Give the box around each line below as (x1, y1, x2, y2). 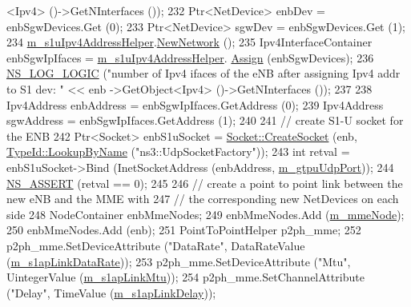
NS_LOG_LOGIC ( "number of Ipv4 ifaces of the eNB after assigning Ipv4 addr (6, 65, 401, 82)
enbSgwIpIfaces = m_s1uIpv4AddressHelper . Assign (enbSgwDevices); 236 (6, 49, 374, 66)
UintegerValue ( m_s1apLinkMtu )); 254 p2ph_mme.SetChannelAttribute (6, 269, 365, 285)
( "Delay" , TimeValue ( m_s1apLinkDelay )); (6, 284, 216, 301)
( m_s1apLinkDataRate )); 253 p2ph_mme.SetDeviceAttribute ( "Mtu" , (6, 253, 351, 269)
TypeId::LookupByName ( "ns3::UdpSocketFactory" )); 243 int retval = (6, 143, 350, 160)
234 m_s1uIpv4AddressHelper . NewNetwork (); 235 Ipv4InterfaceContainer (6, 34, 373, 50)
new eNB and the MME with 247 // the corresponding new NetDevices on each (6, 190, 399, 207)
